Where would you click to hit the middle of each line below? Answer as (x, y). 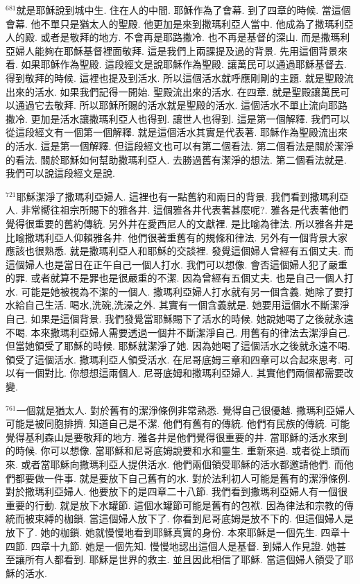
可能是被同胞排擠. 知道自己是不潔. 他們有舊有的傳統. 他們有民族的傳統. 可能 (178, 423)
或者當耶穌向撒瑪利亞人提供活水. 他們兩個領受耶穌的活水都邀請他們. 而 (182, 464)
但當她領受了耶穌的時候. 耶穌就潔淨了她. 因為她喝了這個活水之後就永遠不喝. (178, 346)
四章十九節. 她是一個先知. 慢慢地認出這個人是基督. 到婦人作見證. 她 (183, 546)
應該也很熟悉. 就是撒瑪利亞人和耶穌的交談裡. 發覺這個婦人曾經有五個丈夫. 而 (180, 251)
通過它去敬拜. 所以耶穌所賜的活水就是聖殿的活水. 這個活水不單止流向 (172, 105)
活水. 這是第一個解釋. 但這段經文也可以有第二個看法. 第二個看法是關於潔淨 (184, 145)
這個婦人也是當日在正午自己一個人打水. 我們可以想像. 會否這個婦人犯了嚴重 (177, 264)
